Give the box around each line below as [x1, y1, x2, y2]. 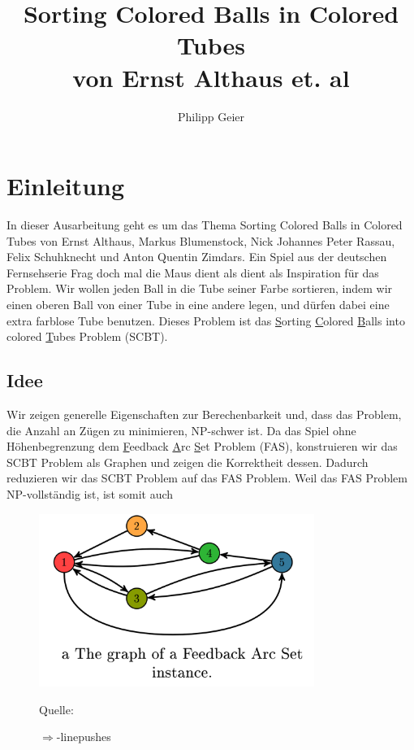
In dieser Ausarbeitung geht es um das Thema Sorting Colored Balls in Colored [6, 216, 403, 233]
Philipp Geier [177, 107, 245, 124]
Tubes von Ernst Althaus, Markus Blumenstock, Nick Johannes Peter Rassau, [6, 232, 395, 249]
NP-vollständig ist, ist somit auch [6, 485, 174, 502]
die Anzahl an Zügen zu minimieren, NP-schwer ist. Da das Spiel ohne [6, 421, 356, 438]
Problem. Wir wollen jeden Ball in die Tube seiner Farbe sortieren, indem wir [6, 280, 393, 297]
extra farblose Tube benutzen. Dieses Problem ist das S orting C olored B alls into [6, 312, 405, 329]
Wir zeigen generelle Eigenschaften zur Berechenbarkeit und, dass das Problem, [6, 405, 402, 422]
